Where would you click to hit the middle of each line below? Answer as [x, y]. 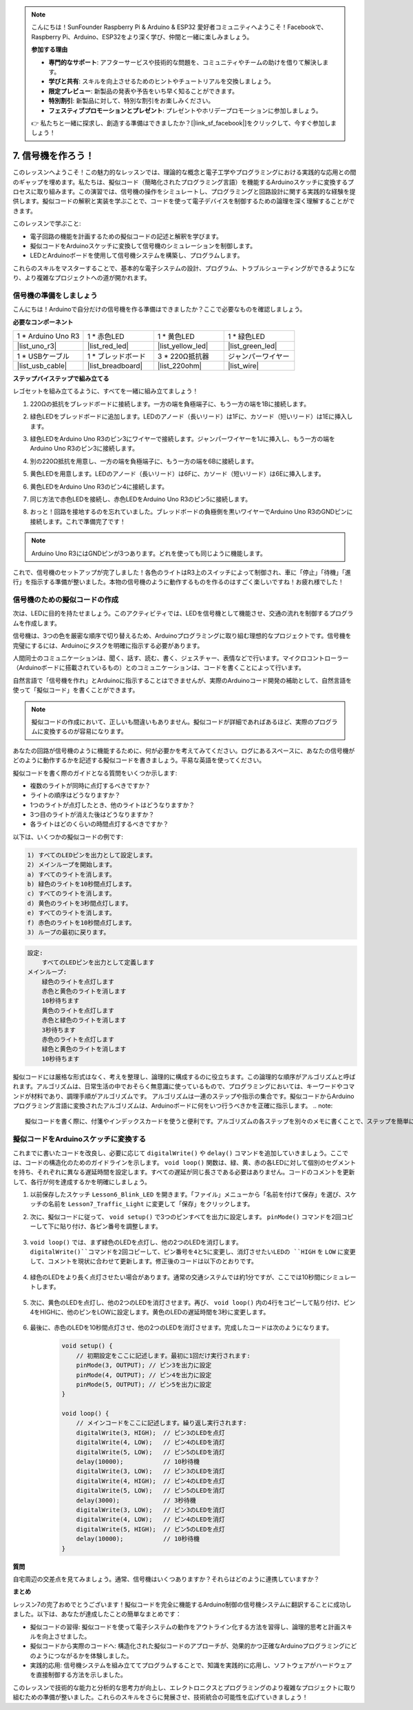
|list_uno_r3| [37, 346]
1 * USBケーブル [43, 356]
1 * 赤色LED [106, 336]
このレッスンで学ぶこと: [47, 223]
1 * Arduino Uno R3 [48, 336]
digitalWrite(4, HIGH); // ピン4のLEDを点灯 [150, 1481]
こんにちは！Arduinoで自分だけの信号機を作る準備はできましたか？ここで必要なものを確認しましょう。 [159, 309]
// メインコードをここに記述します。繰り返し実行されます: [161, 1423]
